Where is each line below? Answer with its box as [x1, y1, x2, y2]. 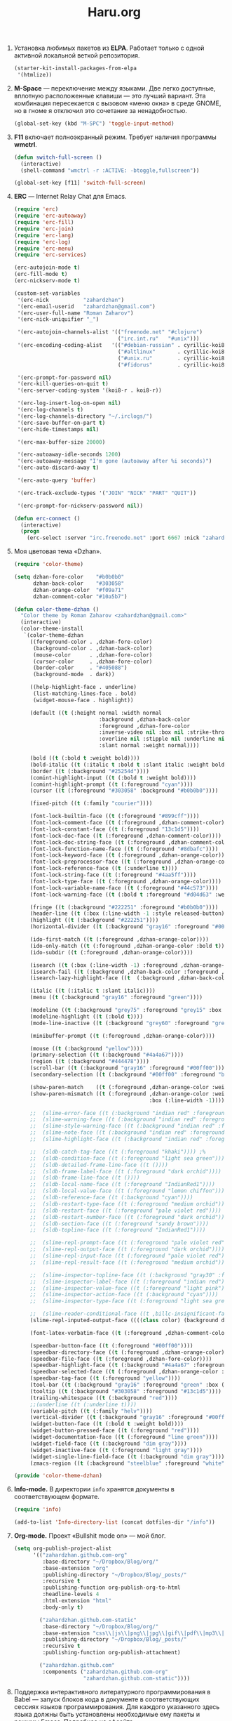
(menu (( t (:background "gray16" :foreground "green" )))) [29, 994, 203, 1001]
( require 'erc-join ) [13, 225, 74, 232]
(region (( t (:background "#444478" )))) [29, 1058, 149, 1065]
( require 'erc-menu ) [13, 245, 74, 252]
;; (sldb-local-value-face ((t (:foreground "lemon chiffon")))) [29, 1187, 228, 1194]
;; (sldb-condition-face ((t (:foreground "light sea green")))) [29, 1154, 228, 1162]
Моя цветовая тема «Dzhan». [13, 547, 102, 555]
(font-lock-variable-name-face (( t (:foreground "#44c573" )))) [29, 884, 219, 892]
